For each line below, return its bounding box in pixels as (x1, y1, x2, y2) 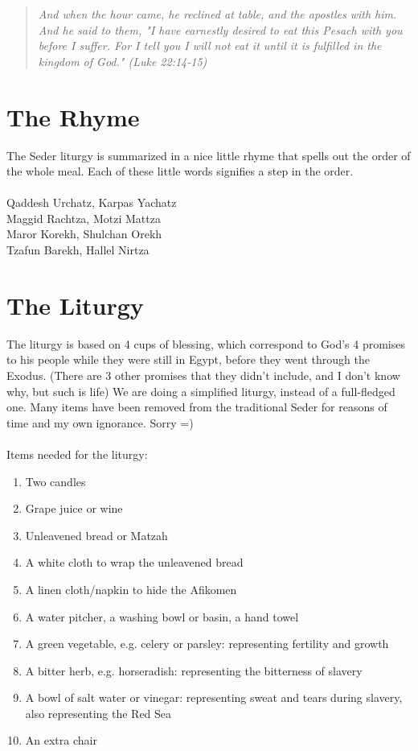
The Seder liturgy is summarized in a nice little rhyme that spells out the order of (6, 146, 411, 163)
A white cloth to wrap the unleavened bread (25, 554, 244, 571)
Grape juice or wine (25, 500, 123, 517)
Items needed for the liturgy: (6, 445, 148, 462)
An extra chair (25, 732, 97, 749)
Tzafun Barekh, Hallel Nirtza (6, 241, 150, 258)
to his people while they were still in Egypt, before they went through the (6, 351, 370, 368)
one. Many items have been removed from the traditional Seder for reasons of (6, 398, 387, 415)
